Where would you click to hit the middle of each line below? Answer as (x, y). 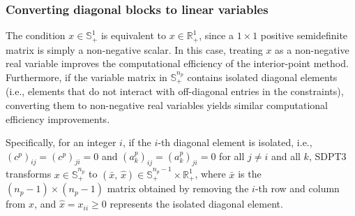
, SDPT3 (327, 156)
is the (250, 174)
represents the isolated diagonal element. (196, 204)
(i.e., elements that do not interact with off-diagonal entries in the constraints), (175, 91)
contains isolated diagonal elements (262, 77)
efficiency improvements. (58, 118)
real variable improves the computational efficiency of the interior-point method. (177, 63)
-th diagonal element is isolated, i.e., (235, 142)
